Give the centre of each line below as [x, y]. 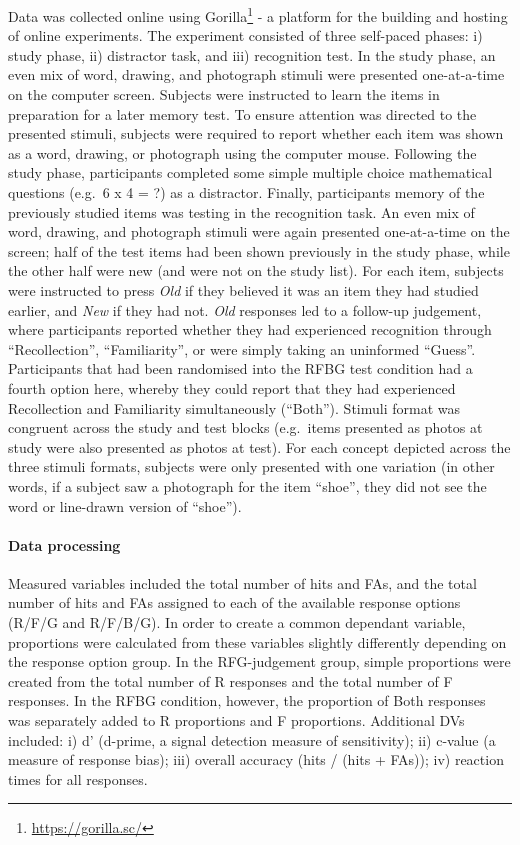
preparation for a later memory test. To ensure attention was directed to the [242, 113]
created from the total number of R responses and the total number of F [230, 680]
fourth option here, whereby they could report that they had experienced [232, 387]
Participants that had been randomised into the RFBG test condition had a [240, 368]
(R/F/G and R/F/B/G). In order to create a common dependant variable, [237, 622]
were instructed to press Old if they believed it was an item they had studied [243, 289]
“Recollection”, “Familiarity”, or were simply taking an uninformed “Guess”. [242, 348]
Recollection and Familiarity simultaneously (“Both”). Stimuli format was [234, 407]
